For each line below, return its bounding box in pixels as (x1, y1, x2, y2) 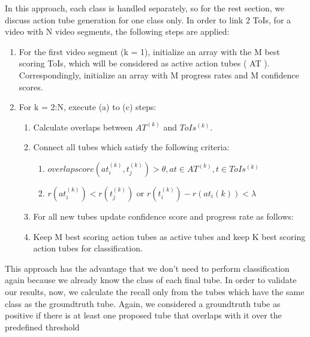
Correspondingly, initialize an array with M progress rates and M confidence (19, 68, 299, 81)
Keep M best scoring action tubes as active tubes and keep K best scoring (33, 230, 306, 242)
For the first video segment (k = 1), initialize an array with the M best (19, 45, 280, 57)
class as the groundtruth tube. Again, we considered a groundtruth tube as (5, 297, 281, 309)
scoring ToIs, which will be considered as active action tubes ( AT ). (19, 57, 270, 69)
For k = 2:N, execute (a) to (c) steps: (19, 101, 156, 113)
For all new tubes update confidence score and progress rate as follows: (33, 210, 294, 222)
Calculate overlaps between (33, 120, 133, 133)
